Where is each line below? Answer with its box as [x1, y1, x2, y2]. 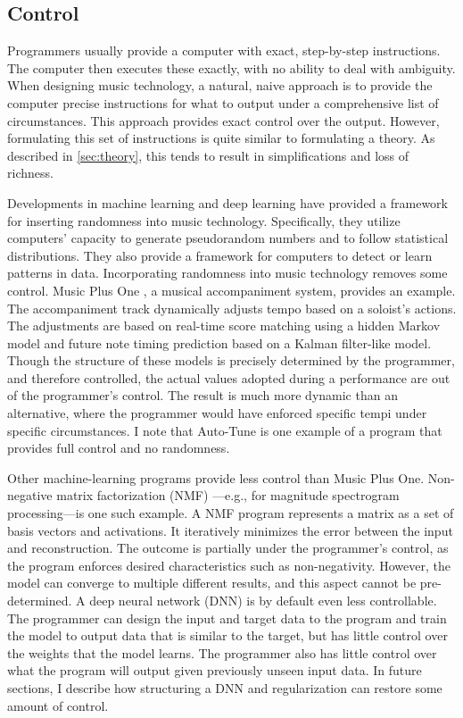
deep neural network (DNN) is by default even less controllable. [89, 591, 437, 610]
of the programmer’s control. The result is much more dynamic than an [7, 386, 398, 405]
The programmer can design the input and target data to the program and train [7, 608, 447, 627]
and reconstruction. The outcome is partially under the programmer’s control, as [7, 538, 449, 557]
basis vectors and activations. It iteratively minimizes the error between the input [7, 521, 453, 539]
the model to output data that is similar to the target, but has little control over [7, 626, 448, 645]
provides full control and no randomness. [7, 438, 230, 457]
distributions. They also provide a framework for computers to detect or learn [7, 246, 433, 264]
